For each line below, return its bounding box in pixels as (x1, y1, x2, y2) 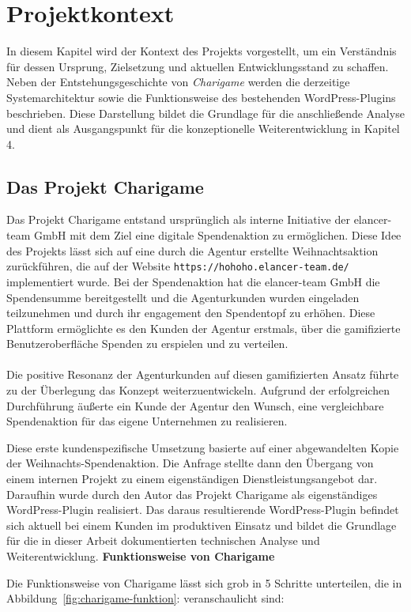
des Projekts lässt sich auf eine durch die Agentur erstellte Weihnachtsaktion (6, 242, 379, 259)
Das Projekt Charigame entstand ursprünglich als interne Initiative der (6, 211, 350, 228)
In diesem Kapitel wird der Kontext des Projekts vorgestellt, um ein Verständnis (6, 43, 397, 59)
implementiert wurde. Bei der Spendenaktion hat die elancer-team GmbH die (6, 273, 380, 289)
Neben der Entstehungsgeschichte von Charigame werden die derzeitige (6, 74, 350, 90)
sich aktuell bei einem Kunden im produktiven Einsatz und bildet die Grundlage (6, 516, 397, 533)
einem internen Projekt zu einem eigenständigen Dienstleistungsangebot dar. (6, 470, 378, 487)
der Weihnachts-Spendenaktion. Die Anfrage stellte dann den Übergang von (6, 455, 374, 471)
